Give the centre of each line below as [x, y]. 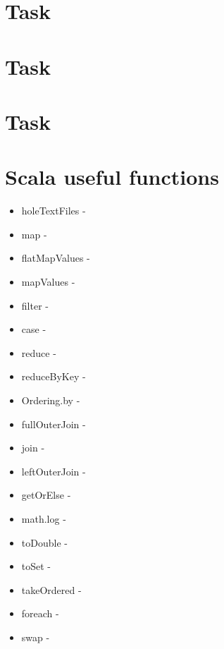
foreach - [40, 613]
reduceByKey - [54, 376]
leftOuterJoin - [54, 471]
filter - [35, 305]
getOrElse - [46, 495]
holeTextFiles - [54, 211]
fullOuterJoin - [54, 424]
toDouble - [44, 542]
